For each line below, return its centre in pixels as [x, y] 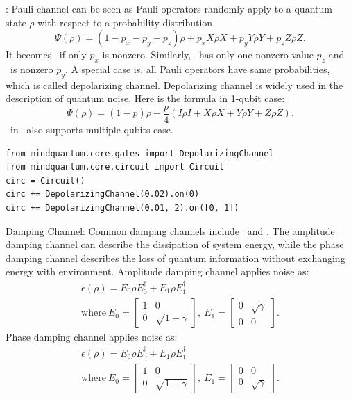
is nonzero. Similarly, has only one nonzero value [208, 55]
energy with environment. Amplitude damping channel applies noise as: [157, 271]
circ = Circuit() [45, 180]
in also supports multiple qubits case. [92, 130]
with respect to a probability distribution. [127, 22]
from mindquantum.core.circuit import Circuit [115, 167]
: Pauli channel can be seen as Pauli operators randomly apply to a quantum [169, 8]
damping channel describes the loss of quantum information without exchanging [175, 258]
